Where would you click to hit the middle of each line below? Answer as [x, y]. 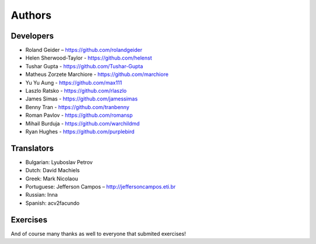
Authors [31, 15]
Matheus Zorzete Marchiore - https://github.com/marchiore [97, 74]
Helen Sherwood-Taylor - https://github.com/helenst [89, 58]
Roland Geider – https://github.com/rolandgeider [84, 50]
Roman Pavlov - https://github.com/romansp [79, 115]
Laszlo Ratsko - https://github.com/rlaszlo [76, 91]
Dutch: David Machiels [53, 170]
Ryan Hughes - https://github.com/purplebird [80, 131]
